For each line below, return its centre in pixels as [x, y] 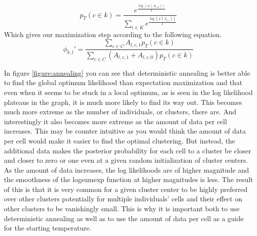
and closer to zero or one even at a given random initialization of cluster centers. [126, 160]
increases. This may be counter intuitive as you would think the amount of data [125, 131]
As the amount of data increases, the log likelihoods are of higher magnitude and [127, 169]
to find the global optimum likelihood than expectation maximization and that [123, 82]
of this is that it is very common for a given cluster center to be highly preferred [126, 189]
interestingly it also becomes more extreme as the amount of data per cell [116, 121]
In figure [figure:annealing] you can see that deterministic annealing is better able [127, 72]
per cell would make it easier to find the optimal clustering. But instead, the [120, 140]
